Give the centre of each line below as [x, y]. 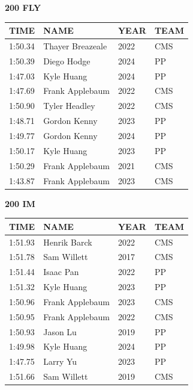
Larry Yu [60, 361]
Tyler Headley [69, 106]
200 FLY [23, 7]
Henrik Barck [68, 242]
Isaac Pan [61, 272]
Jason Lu [60, 331]
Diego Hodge [67, 60]
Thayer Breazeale [75, 45]
